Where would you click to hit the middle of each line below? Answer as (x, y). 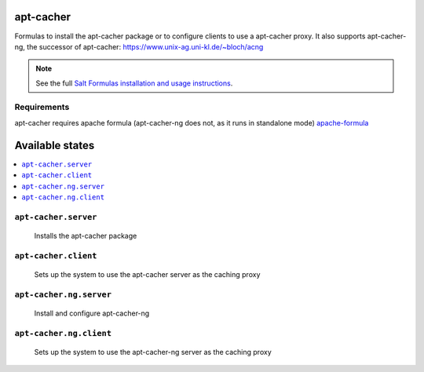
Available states (55, 145)
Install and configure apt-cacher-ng (92, 313)
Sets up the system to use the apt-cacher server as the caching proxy (147, 274)
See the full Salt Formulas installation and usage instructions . (134, 83)
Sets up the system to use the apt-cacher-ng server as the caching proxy (153, 352)
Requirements (42, 108)
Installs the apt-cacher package (86, 235)
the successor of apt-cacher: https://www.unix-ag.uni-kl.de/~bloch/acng (145, 46)
